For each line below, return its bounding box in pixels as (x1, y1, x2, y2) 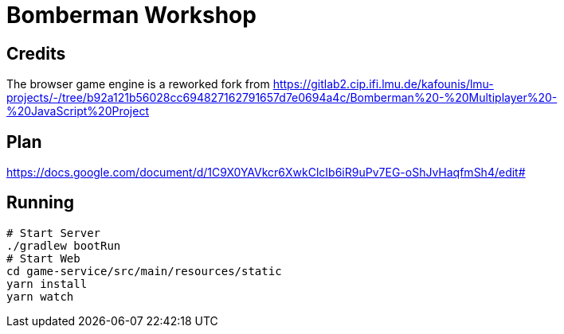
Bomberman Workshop (6, 2, 257, 29)
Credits (6, 43, 66, 64)
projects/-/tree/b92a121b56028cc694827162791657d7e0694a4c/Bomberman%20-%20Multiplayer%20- (6, 91, 558, 105)
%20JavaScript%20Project (6, 104, 149, 118)
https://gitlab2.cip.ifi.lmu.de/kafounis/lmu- (272, 77, 494, 91)
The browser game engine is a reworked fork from (6, 77, 270, 91)
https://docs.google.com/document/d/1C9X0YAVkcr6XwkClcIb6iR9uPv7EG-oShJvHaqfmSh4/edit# (6, 165, 526, 180)
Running (6, 192, 75, 213)
